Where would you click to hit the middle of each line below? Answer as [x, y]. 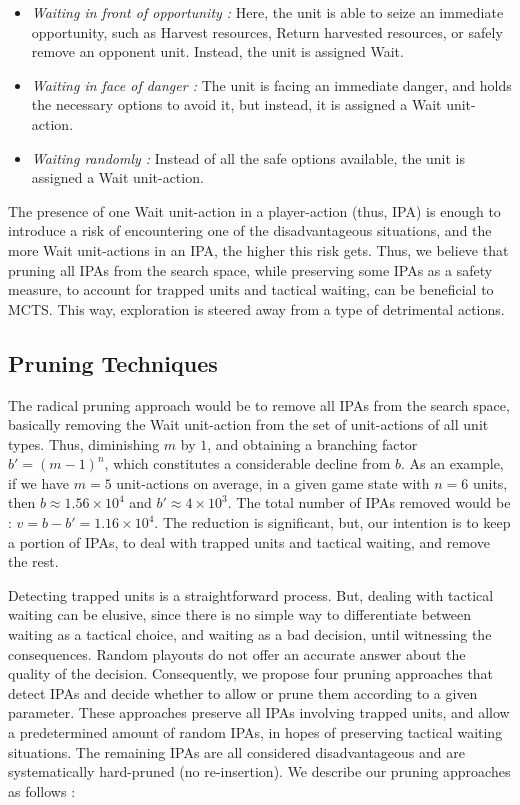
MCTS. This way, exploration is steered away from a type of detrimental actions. [256, 308]
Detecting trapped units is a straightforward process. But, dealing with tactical [251, 594]
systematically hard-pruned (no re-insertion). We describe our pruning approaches [259, 771]
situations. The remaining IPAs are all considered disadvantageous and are [236, 751]
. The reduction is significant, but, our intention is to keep [332, 522]
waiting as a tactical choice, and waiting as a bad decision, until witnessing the [250, 634]
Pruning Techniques [113, 362]
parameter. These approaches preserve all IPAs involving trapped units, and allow [259, 712]
